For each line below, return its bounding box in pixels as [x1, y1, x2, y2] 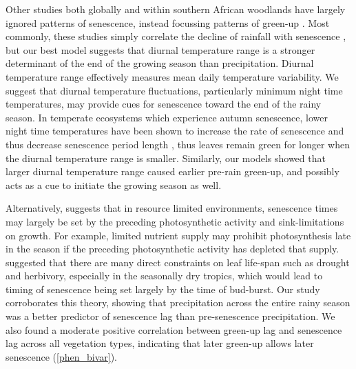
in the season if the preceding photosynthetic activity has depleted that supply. [6, 241, 339, 256]
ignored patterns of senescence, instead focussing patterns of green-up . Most [6, 15, 330, 30]
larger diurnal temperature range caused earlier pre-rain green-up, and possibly [6, 164, 339, 179]
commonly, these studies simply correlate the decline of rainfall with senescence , [6, 29, 346, 43]
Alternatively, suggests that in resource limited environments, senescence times [6, 201, 338, 215]
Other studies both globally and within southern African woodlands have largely [6, 2, 346, 16]
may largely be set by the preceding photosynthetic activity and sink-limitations [6, 214, 344, 228]
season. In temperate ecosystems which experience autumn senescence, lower [6, 110, 328, 124]
